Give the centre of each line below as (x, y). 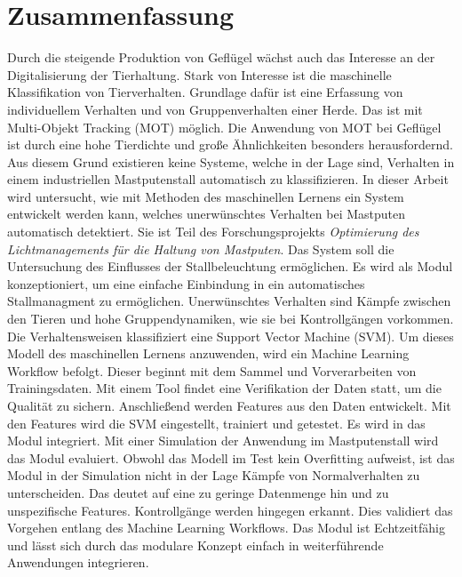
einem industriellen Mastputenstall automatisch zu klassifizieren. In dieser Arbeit (228, 179)
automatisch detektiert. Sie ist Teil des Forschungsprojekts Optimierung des (213, 232)
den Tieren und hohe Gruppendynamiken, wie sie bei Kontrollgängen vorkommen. (231, 319)
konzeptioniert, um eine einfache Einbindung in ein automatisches (186, 283)
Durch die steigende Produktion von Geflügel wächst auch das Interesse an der (221, 57)
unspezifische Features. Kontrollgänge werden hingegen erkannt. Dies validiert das (230, 510)
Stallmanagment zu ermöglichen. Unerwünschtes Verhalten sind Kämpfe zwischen (229, 301)
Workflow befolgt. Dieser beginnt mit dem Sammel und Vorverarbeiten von (212, 370)
